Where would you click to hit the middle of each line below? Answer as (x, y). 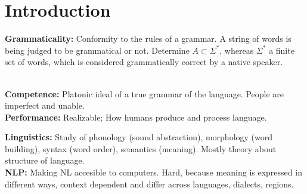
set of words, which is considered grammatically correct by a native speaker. (144, 62)
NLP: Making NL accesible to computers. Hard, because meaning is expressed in (153, 172)
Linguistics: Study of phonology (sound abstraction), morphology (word (139, 137)
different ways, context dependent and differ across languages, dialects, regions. (149, 184)
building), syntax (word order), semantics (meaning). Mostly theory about (141, 148)
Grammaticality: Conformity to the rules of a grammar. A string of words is (148, 39)
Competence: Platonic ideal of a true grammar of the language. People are (145, 93)
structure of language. (45, 160)
